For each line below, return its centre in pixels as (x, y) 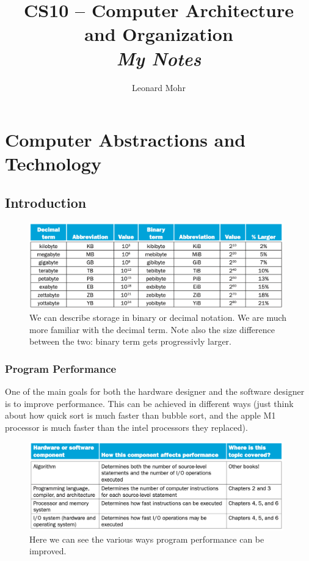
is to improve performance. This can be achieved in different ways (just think (149, 403)
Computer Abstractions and (125, 140)
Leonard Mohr (159, 87)
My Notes (159, 58)
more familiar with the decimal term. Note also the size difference (152, 329)
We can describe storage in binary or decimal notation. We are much (158, 317)
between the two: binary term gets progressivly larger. (131, 341)
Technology (53, 163)
